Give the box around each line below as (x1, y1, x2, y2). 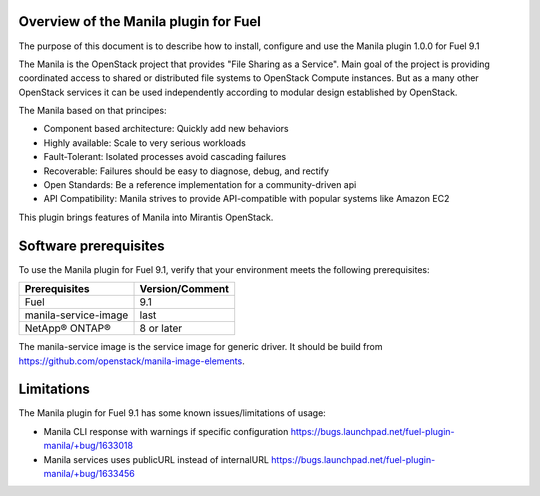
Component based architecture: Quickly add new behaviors (43, 123, 289, 135)
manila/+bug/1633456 (43, 467, 135, 479)
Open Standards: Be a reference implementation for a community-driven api (43, 179, 357, 191)
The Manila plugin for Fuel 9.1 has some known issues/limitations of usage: (18, 407, 327, 419)
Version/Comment (139, 282, 230, 296)
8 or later (139, 321, 183, 335)
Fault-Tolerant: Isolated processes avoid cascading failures (43, 151, 287, 163)
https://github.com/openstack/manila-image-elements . (18, 355, 245, 367)
